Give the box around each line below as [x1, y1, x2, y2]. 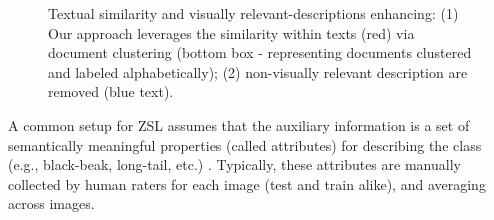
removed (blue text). [48, 81, 174, 102]
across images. [8, 193, 95, 214]
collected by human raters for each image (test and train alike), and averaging [8, 173, 486, 194]
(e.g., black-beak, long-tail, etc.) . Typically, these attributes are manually [8, 154, 461, 175]
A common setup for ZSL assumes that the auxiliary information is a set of [8, 114, 470, 135]
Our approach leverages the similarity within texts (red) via [48, 22, 415, 43]
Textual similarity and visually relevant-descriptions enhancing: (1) [48, 3, 459, 23]
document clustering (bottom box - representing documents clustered [48, 42, 472, 63]
